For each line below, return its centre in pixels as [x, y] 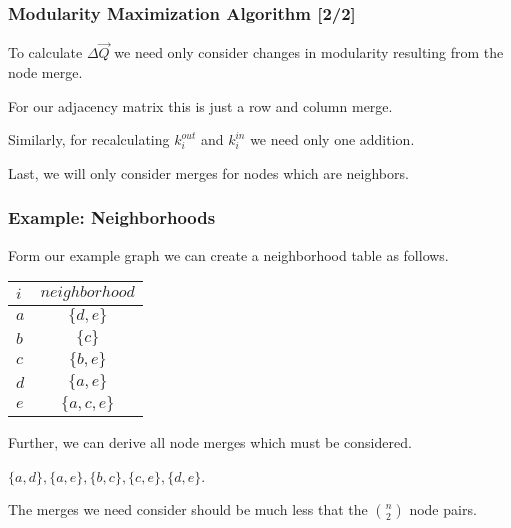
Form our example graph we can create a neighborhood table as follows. [228, 254]
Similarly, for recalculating [89, 139]
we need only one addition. [332, 139]
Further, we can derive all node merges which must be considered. [210, 442]
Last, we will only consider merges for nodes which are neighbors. [208, 172]
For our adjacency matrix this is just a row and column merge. [200, 105]
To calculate [45, 52]
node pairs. [443, 509]
